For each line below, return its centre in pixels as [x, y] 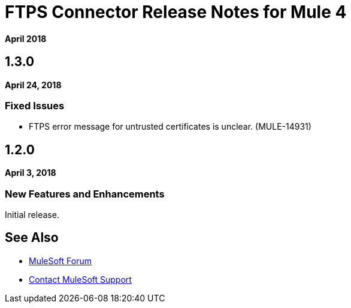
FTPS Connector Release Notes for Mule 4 [176, 12]
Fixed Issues [35, 105]
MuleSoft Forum [60, 261]
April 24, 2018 [33, 85]
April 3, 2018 [31, 173]
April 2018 [26, 38]
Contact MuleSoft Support [80, 279]
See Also [32, 238]
